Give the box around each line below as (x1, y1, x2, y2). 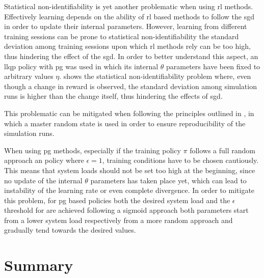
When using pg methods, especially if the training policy (4, 145, 181, 155)
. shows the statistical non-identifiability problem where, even (59, 71, 251, 81)
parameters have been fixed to (166, 61, 260, 71)
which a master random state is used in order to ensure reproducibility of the (4, 118, 246, 128)
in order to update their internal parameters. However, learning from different (4, 21, 247, 32)
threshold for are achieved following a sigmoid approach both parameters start (4, 205, 249, 215)
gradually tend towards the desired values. (4, 225, 136, 235)
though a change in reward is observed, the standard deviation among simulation (4, 80, 257, 91)
